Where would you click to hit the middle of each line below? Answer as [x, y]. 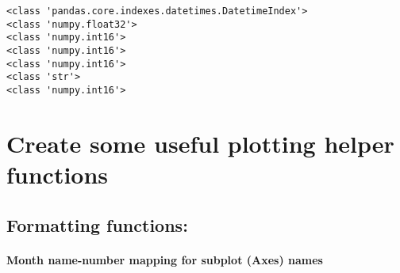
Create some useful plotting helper [200, 143]
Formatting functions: [97, 224]
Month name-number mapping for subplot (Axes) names [165, 259]
